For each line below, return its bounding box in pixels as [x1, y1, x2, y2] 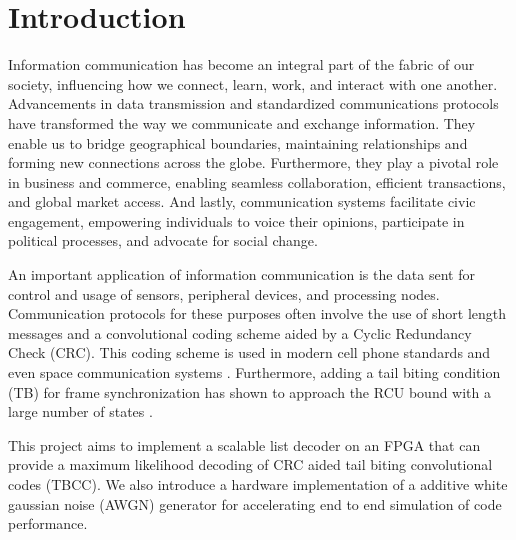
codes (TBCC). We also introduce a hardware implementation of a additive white [8, 474, 508, 494]
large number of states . [8, 401, 153, 422]
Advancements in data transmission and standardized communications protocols [8, 93, 499, 114]
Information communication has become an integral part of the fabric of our [8, 54, 475, 75]
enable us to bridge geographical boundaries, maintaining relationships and [8, 132, 468, 153]
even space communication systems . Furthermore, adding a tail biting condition [8, 362, 501, 383]
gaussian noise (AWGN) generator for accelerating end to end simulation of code [8, 493, 502, 514]
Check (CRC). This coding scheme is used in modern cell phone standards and [8, 342, 491, 363]
